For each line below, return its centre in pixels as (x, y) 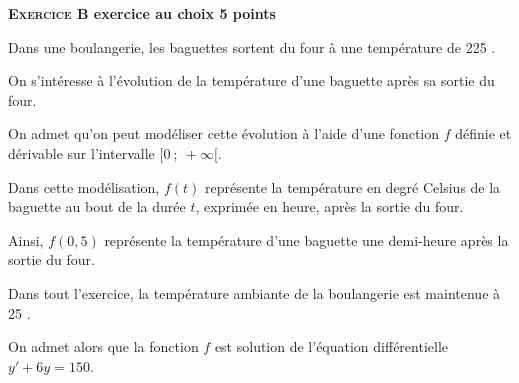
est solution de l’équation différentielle (331, 346)
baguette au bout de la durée (97, 206)
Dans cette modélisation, (84, 186)
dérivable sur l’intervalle (81, 152)
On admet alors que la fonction (103, 346)
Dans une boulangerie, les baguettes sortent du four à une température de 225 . (252, 46)
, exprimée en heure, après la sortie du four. (329, 206)
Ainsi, (26, 239)
